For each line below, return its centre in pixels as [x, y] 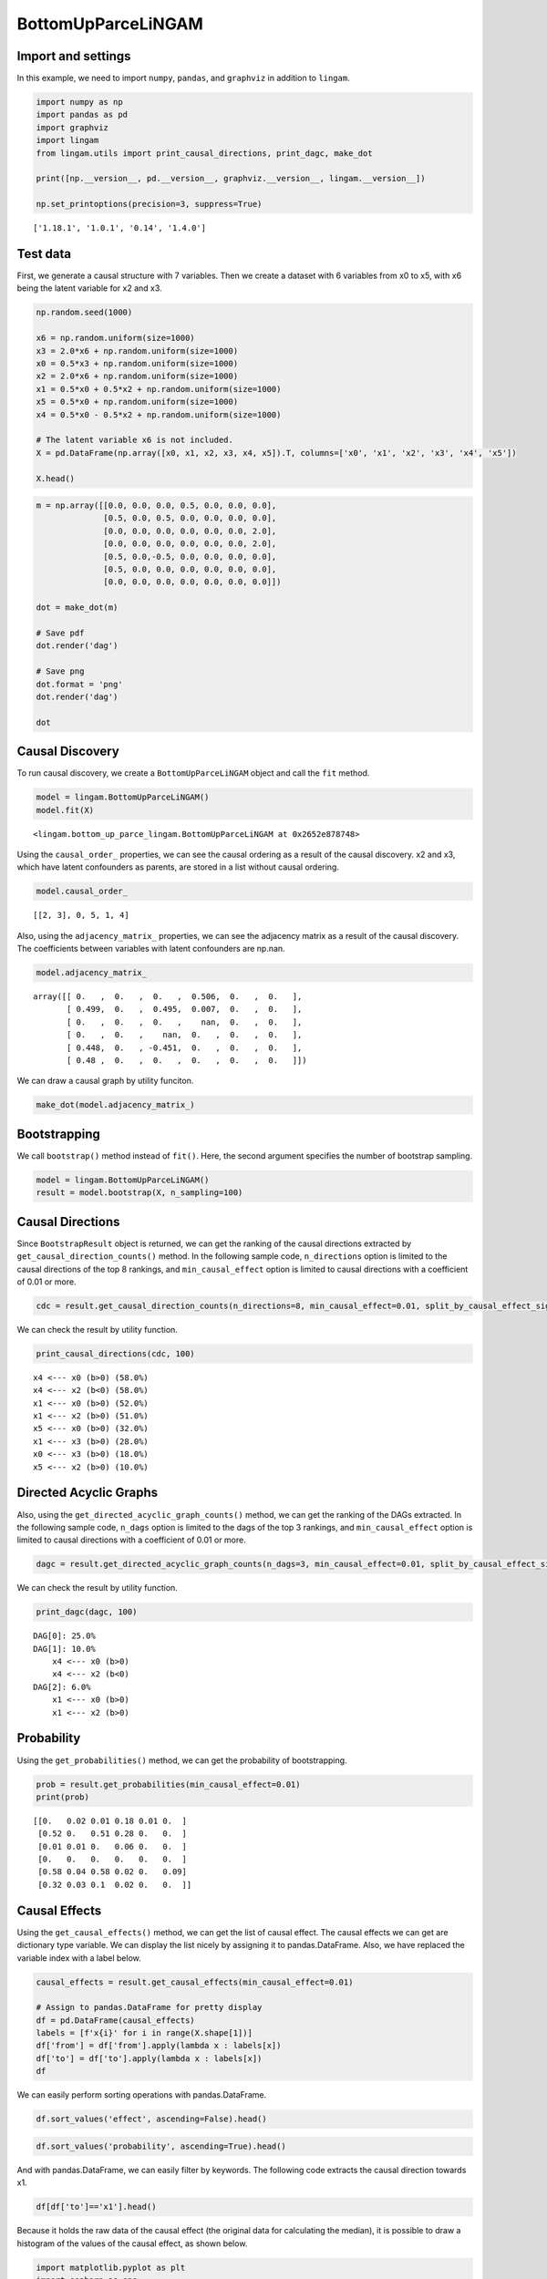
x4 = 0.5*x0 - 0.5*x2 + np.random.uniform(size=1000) [159, 414]
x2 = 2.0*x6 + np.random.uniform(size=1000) [137, 376]
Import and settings [74, 56]
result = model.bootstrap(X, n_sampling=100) [139, 1193]
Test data [44, 254]
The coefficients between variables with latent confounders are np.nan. [151, 949]
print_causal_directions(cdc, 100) [115, 1353]
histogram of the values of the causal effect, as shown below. [132, 2243]
